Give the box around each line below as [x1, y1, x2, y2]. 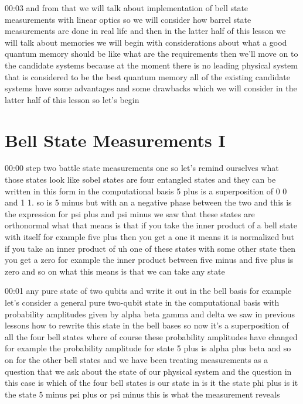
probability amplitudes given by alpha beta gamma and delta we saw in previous [5, 307, 295, 320]
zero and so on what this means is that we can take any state [5, 265, 225, 277]
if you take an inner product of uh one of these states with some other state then [5, 242, 295, 254]
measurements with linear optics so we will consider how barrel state [5, 13, 251, 25]
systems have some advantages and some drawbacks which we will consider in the [5, 82, 297, 94]
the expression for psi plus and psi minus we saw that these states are [5, 207, 255, 220]
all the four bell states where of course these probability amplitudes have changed [5, 330, 298, 343]
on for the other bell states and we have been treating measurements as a [5, 353, 268, 365]
